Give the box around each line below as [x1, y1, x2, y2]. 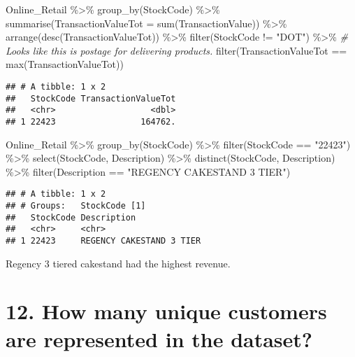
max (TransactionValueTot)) [6, 57, 124, 71]
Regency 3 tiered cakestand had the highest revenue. [6, 255, 231, 270]
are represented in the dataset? [6, 324, 313, 353]
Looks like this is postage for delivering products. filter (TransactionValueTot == [6, 43, 347, 57]
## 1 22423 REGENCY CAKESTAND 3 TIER [6, 236, 201, 246]
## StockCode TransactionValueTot [6, 93, 176, 104]
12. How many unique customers [6, 297, 327, 325]
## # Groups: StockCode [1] [6, 201, 146, 211]
